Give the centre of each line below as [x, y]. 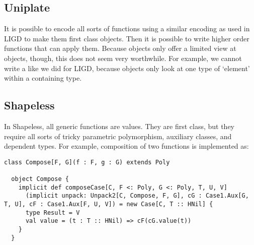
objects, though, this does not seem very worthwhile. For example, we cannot [123, 58]
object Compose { [40, 179]
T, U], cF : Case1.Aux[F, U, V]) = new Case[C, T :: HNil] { [109, 204]
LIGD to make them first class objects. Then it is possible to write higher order [127, 38]
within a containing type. [43, 78]
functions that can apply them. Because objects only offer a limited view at [120, 48]
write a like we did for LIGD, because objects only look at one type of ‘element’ [127, 68]
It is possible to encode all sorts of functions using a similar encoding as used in [127, 28]
